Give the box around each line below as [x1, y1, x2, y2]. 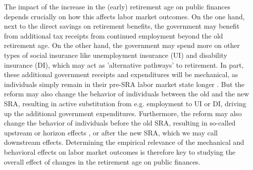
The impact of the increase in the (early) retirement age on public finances [4, 1, 231, 11]
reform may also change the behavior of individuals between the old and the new [4, 88, 249, 99]
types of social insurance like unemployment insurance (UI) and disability [4, 49, 227, 60]
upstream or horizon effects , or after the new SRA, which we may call [4, 127, 218, 137]
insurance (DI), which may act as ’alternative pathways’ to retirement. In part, [4, 59, 244, 70]
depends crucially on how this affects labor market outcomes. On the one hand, [4, 11, 245, 21]
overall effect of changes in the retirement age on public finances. [4, 156, 201, 167]
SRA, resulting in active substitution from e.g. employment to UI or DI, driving [4, 98, 247, 108]
